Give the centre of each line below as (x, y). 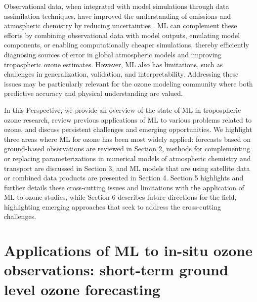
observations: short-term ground (116, 270)
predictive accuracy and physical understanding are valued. (94, 93)
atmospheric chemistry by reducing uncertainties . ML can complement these (121, 25)
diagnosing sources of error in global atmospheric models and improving (113, 54)
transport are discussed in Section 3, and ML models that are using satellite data (127, 168)
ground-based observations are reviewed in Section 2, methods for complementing (127, 149)
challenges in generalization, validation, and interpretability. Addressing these (121, 74)
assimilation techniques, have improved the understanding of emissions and (118, 16)
